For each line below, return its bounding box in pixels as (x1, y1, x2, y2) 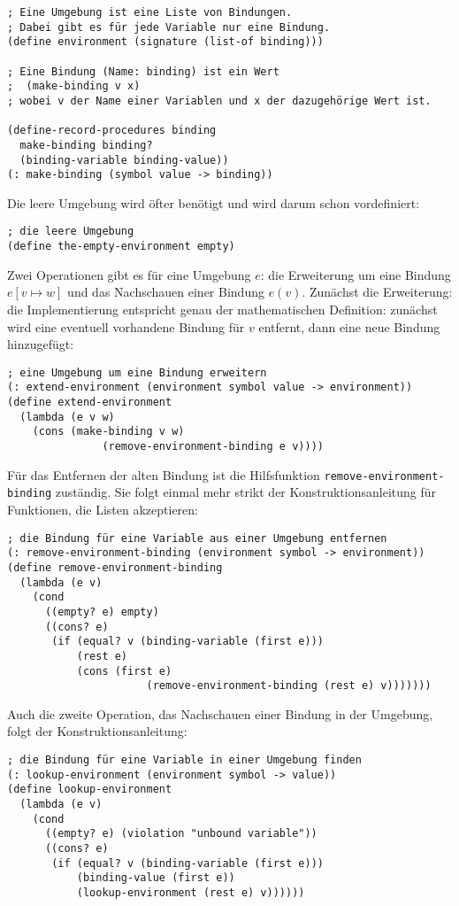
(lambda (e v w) (19, 410, 115, 423)
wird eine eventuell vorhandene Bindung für (7, 317, 245, 336)
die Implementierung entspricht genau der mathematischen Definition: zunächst (7, 299, 438, 318)
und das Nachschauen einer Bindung (67, 283, 264, 301)
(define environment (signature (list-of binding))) (7, 35, 324, 49)
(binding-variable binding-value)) (19, 153, 229, 166)
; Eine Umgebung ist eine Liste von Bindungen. (7, 6, 293, 19)
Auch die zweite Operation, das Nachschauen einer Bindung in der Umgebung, (7, 704, 433, 723)
